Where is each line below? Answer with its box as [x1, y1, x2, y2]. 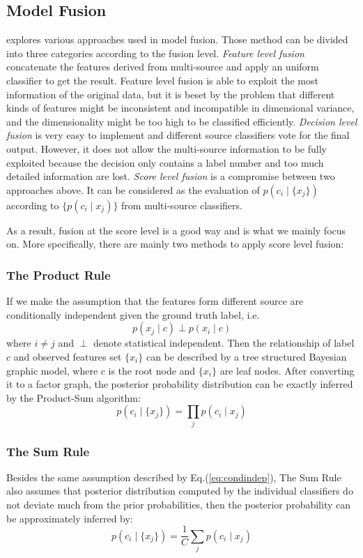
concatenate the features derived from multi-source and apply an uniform [6, 59, 319, 74]
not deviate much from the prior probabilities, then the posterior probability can [6, 497, 350, 512]
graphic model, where [6, 363, 98, 377]
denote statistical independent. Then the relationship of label [93, 335, 355, 350]
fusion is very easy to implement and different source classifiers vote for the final [6, 128, 350, 142]
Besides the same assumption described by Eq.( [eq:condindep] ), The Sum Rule [6, 469, 341, 484]
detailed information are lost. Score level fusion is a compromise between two [6, 169, 335, 183]
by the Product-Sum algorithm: [6, 390, 141, 405]
